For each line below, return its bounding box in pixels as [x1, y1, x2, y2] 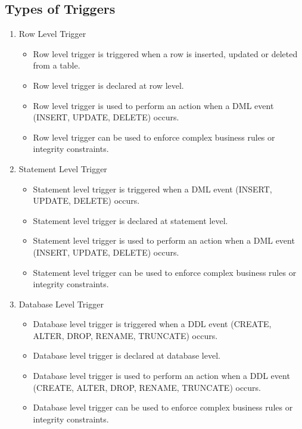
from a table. [33, 59, 80, 71]
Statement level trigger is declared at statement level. [33, 214, 228, 226]
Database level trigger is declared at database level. [33, 349, 220, 362]
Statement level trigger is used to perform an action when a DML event [33, 234, 295, 247]
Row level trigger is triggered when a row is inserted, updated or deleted [33, 47, 298, 60]
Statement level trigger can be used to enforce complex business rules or [33, 266, 297, 278]
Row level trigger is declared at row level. [33, 79, 184, 91]
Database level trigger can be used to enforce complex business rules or [33, 401, 293, 414]
